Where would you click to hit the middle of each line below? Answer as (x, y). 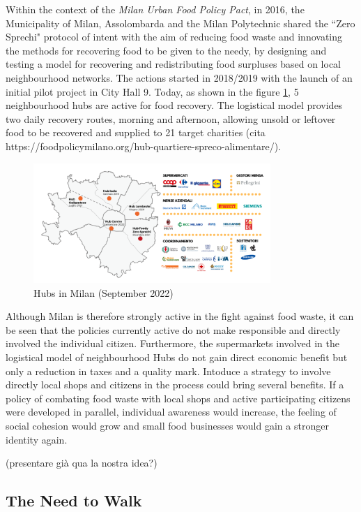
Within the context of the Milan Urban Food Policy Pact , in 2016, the (155, 9)
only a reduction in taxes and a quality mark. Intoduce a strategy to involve (168, 371)
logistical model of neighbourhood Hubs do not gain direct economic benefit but (177, 357)
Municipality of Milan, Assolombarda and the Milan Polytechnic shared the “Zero (180, 23)
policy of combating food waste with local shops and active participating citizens (178, 398)
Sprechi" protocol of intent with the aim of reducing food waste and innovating (174, 37)
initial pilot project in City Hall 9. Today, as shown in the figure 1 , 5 (152, 91)
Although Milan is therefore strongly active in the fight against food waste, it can (180, 316)
